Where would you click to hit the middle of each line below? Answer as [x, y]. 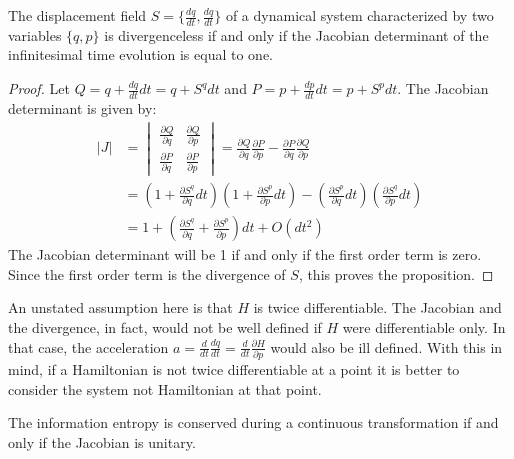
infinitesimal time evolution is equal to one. [140, 54]
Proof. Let [39, 88]
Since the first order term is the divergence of [147, 273]
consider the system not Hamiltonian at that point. [165, 388]
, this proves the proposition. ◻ [396, 273]
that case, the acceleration [88, 346]
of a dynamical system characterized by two [359, 15]
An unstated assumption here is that [120, 307]
